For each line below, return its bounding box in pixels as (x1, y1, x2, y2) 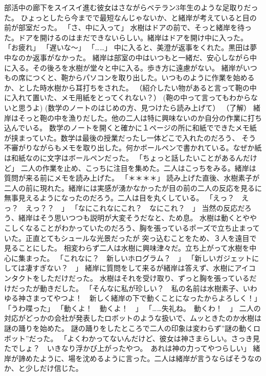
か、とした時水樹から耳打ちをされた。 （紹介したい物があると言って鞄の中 (4, 82, 257, 93)
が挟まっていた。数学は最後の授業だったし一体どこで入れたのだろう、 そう (4, 132, 256, 143)
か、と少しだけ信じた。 (4, 363, 83, 373)
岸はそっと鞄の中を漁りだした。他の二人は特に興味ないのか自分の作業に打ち (4, 112, 262, 123)
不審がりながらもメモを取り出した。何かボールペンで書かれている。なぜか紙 (4, 142, 262, 153)
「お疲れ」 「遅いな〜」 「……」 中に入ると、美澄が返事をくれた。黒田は (4, 42, 250, 53)
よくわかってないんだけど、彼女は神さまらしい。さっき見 (67, 333, 260, 343)
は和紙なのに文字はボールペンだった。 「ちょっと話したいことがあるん (4, 152, 243, 163)
